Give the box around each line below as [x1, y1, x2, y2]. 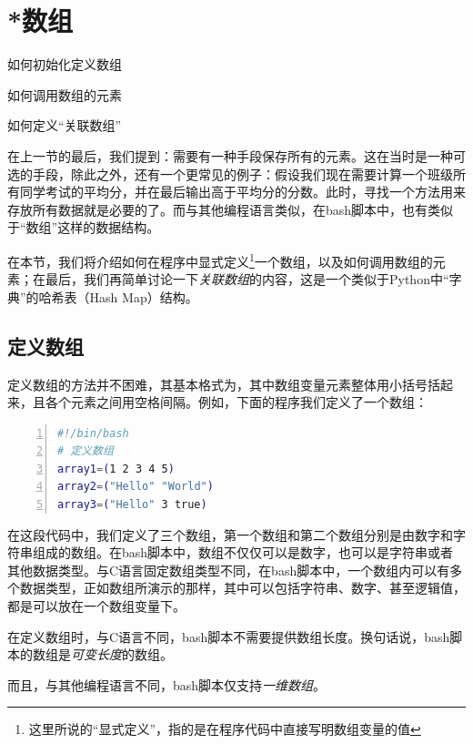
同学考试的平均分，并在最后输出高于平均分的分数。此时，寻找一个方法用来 [19, 182, 466, 201]
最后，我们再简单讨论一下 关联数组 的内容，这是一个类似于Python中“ [45, 270, 449, 289]
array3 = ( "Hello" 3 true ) [57, 498, 207, 512]
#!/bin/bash [57, 426, 129, 440]
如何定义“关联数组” [7, 116, 122, 135]
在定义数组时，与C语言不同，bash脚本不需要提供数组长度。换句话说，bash [7, 627, 450, 646]
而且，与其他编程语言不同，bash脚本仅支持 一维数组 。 [7, 675, 327, 694]
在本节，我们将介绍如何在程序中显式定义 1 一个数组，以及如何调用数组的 [7, 249, 433, 270]
